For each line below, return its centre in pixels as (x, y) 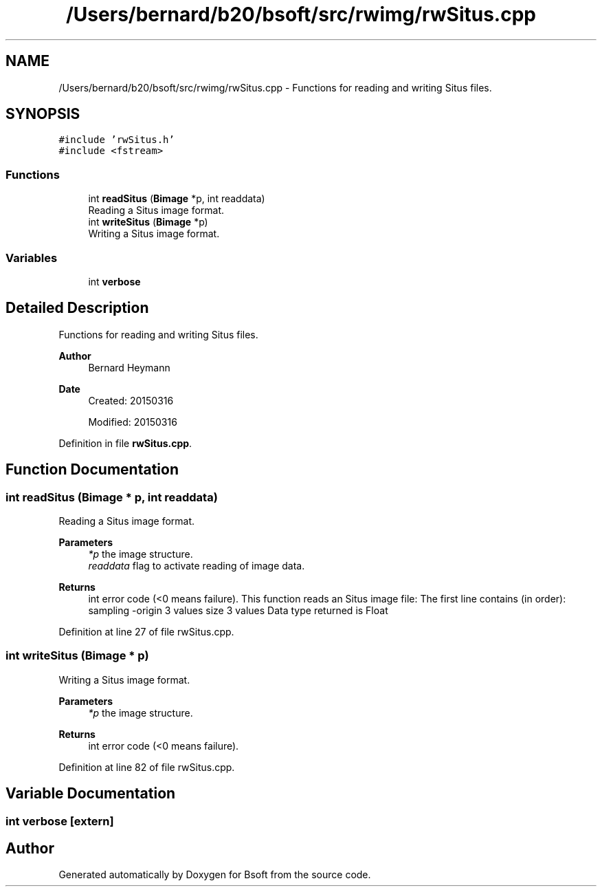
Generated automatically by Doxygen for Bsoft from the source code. (215, 875)
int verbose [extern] (60, 821)
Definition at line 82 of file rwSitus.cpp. (147, 767)
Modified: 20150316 (133, 422)
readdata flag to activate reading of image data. (197, 566)
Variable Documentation (91, 794)
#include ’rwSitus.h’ (116, 140)
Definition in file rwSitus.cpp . (125, 443)
